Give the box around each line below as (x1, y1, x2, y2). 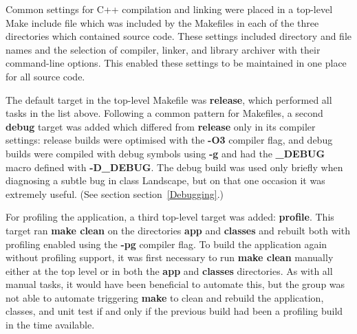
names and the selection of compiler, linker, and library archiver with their (6, 42, 321, 56)
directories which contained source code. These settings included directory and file (6, 29, 352, 43)
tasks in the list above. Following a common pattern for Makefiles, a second (6, 106, 323, 120)
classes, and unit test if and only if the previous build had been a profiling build (6, 304, 343, 318)
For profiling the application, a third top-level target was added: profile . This (6, 210, 334, 224)
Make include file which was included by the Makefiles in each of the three (6, 15, 319, 30)
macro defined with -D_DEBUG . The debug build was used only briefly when (6, 159, 343, 174)
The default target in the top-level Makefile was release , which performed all (6, 92, 332, 107)
